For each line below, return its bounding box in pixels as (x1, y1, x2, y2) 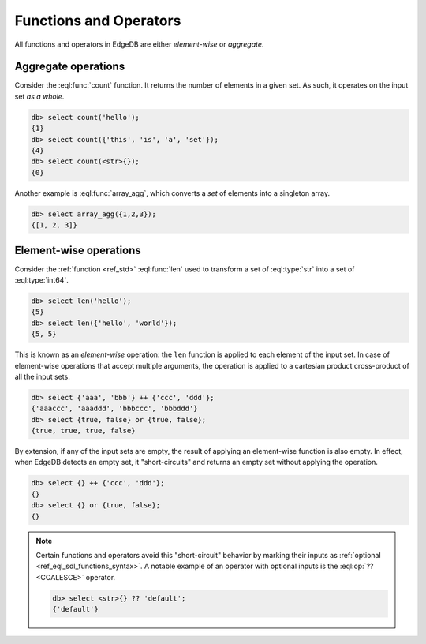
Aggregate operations (14, 60, 125, 73)
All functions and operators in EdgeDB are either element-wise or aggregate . (14, 39, 264, 49)
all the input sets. (14, 372, 70, 381)
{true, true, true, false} (31, 426, 136, 436)
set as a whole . (14, 92, 65, 101)
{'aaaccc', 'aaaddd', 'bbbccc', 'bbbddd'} (31, 404, 198, 414)
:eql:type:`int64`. (14, 275, 69, 285)
